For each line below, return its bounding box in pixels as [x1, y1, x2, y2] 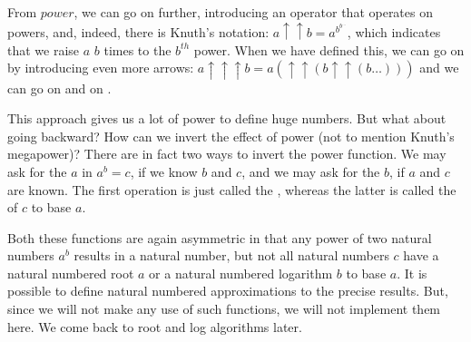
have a [403, 246, 439, 265]
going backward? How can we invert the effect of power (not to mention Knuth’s [7, 126, 455, 145]
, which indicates [347, 22, 441, 41]
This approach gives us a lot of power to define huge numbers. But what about [7, 109, 446, 128]
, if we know [130, 161, 198, 181]
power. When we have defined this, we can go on [193, 40, 465, 59]
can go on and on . [7, 78, 112, 97]
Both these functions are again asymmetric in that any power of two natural [7, 228, 432, 247]
